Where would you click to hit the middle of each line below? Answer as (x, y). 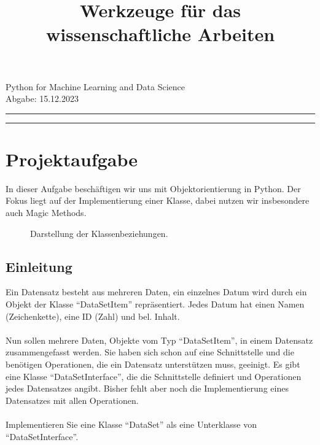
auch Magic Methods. (46, 213)
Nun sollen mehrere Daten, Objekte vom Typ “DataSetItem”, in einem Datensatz (159, 340)
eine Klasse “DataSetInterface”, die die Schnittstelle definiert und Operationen (154, 376)
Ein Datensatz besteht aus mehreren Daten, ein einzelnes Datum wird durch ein (156, 292)
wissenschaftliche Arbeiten (160, 34)
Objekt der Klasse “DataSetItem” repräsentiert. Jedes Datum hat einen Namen (155, 304)
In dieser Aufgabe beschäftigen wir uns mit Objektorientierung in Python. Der (153, 188)
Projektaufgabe (72, 159)
